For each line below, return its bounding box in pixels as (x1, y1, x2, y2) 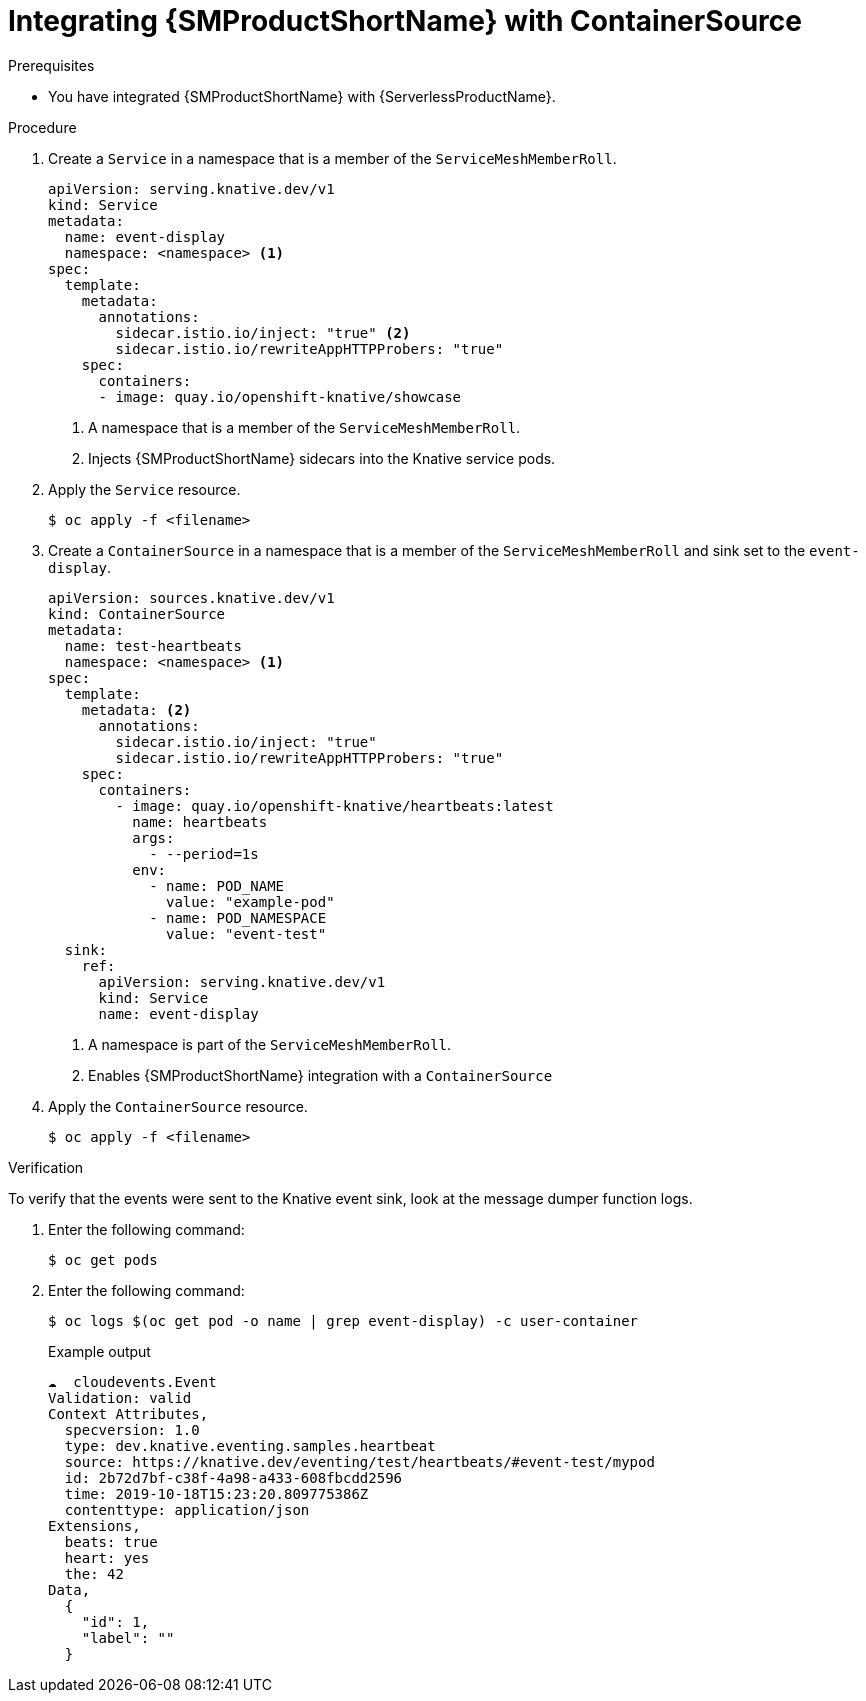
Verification (8, 1158, 84, 1176)
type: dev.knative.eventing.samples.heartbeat (64, 1437, 436, 1454)
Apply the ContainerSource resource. (48, 1097, 308, 1115)
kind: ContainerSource (48, 605, 226, 622)
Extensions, (48, 1517, 141, 1534)
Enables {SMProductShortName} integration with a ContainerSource (88, 1066, 553, 1084)
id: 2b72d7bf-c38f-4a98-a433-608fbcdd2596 (64, 1469, 403, 1486)
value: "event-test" (166, 925, 327, 942)
